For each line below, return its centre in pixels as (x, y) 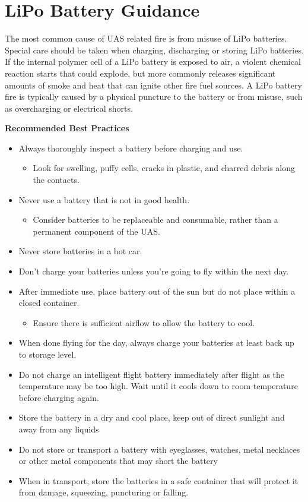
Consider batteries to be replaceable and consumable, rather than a (155, 220)
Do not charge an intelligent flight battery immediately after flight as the (152, 374)
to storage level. (47, 354)
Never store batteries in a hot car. (80, 251)
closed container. (49, 303)
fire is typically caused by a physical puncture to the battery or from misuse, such (154, 97)
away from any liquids (59, 429)
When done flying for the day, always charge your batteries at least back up (156, 342)
